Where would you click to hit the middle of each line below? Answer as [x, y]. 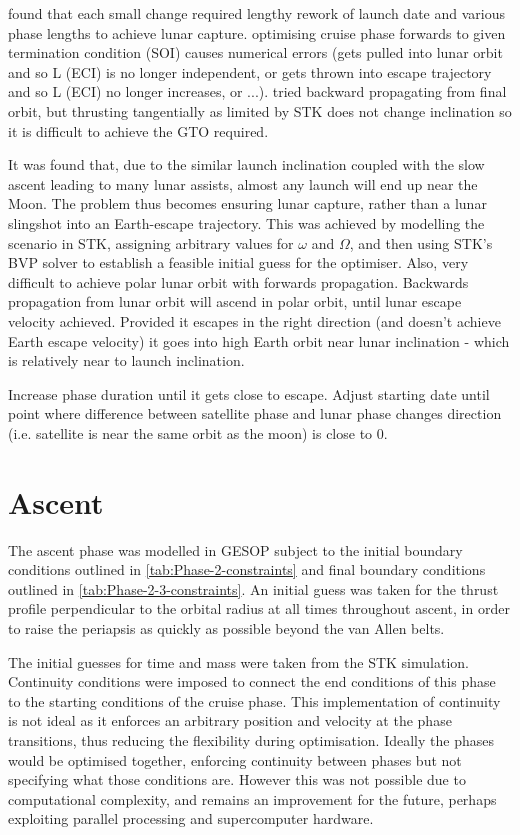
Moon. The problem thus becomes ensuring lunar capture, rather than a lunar [247, 203]
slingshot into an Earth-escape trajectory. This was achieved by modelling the [246, 222]
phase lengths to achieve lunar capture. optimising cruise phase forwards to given [257, 32]
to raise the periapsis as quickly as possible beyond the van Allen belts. [226, 627]
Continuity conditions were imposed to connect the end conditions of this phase [252, 681]
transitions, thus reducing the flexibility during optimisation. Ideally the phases [251, 739]
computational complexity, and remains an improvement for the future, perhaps [252, 798]
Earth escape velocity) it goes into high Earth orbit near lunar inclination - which [259, 340]
